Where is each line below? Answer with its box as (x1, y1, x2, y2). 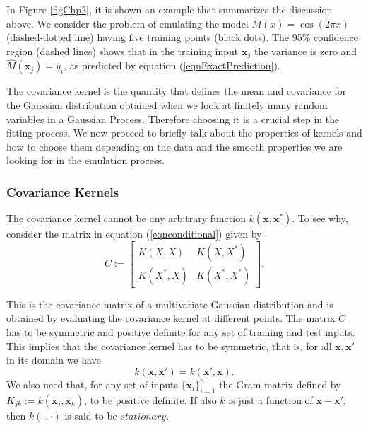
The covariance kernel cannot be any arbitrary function (6, 211, 246, 226)
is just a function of (228, 392, 313, 407)
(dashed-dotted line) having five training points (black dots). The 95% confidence (6, 30, 359, 45)
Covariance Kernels (6, 183, 119, 200)
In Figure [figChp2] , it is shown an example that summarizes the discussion (6, 2, 333, 16)
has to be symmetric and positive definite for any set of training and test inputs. (6, 325, 355, 340)
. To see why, (292, 211, 348, 226)
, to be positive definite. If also (84, 392, 217, 407)
